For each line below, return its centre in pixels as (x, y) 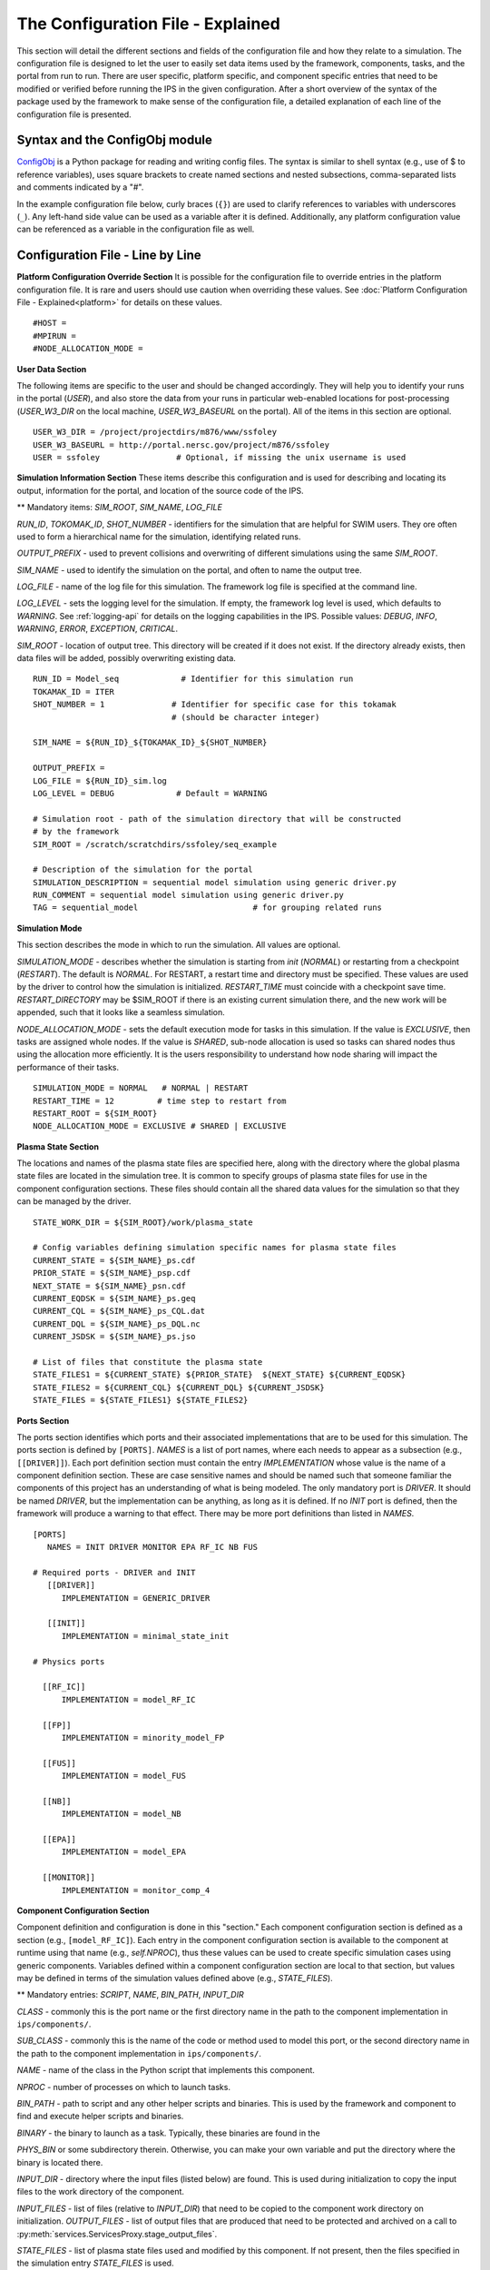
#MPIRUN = (54, 336)
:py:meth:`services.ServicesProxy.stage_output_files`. (117, 2234)
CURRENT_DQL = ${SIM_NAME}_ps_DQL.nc (117, 1324)
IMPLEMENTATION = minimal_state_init (145, 1636)
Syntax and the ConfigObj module (114, 140)
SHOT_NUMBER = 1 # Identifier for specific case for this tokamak (215, 705)
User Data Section (52, 369)
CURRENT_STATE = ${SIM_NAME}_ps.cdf (114, 1260)
